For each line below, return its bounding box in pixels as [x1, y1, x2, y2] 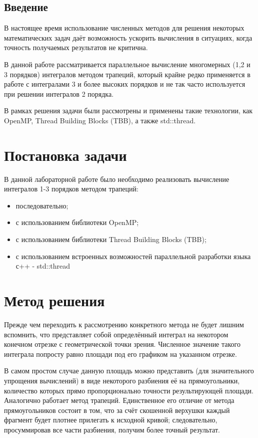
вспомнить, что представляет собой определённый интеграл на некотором [4, 329, 228, 339]
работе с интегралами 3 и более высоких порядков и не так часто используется [4, 79, 245, 89]
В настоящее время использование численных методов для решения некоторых [4, 23, 244, 33]
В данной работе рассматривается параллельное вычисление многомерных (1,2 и [4, 59, 250, 69]
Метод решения [4, 290, 105, 311]
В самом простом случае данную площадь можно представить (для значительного [4, 365, 254, 376]
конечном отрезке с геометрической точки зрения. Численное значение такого [4, 339, 240, 349]
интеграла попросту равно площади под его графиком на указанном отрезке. [4, 348, 237, 359]
